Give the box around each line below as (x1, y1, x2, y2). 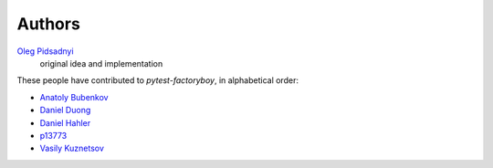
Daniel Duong (39, 105, 91, 116)
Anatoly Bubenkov (39, 91, 109, 102)
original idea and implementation (39, 58, 163, 68)
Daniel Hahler (39, 117, 91, 128)
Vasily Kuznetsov (39, 142, 105, 154)
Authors (16, 14, 81, 34)
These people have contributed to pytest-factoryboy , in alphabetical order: (16, 75, 299, 86)
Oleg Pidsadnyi (16, 46, 74, 57)
